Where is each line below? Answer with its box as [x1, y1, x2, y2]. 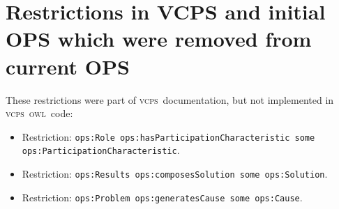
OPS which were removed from [6, 24, 312, 53]
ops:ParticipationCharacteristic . [22, 143, 180, 157]
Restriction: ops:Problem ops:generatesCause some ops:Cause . [22, 189, 303, 204]
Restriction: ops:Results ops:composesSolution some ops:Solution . [22, 167, 328, 180]
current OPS [6, 52, 130, 80]
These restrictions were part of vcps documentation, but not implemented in [6, 92, 334, 107]
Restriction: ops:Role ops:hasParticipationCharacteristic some [22, 129, 315, 144]
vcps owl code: [6, 106, 73, 121]
